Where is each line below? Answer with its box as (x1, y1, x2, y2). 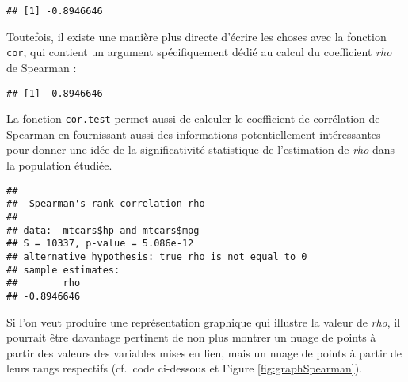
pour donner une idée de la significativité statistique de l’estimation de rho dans (6, 141, 395, 158)
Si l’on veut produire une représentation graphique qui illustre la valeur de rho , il (6, 313, 401, 330)
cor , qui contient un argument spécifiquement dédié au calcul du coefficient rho (6, 44, 392, 60)
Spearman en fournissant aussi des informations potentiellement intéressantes (6, 125, 381, 142)
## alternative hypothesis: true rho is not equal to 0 (6, 250, 307, 262)
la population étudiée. (6, 157, 112, 173)
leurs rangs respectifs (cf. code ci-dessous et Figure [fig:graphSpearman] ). (6, 360, 362, 376)
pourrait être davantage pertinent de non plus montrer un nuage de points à (6, 329, 376, 346)
